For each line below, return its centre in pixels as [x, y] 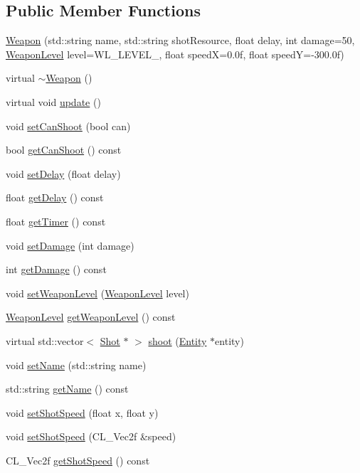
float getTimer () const [56, 221]
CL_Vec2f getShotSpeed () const [78, 460]
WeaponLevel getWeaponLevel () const [91, 317]
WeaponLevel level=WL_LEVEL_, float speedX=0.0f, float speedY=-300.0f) [175, 54]
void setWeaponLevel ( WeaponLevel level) [97, 293]
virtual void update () [53, 101]
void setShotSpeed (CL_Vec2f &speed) [91, 436]
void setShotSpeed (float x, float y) [82, 412]
